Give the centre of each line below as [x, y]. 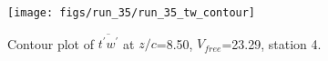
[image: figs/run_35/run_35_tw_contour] [132, 13]
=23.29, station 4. [272, 43]
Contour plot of [51, 43]
